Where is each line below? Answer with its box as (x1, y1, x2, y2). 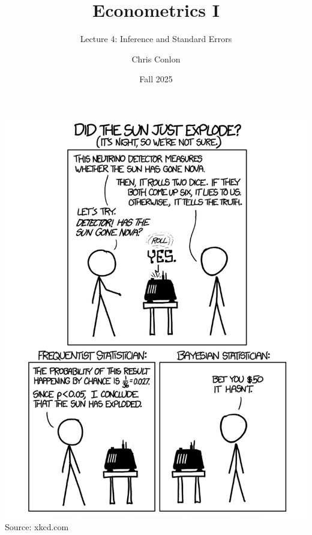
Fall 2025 (139, 73, 173, 85)
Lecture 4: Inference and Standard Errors (80, 32, 232, 45)
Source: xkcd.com (5, 520, 69, 533)
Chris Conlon (131, 52, 181, 65)
